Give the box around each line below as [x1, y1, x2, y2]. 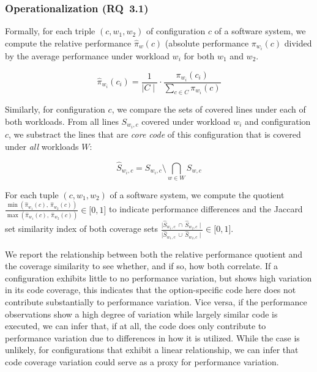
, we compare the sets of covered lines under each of [111, 103, 306, 116]
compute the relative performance [5, 36, 132, 49]
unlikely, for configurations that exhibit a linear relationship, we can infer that [5, 343, 299, 356]
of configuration [146, 24, 206, 37]
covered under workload [141, 115, 231, 128]
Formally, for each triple [5, 24, 95, 37]
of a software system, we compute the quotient [110, 188, 285, 201]
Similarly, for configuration [5, 103, 105, 116]
